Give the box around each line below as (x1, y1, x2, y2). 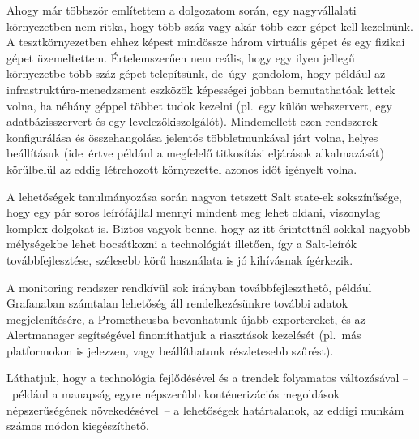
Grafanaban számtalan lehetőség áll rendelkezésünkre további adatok (6, 295, 348, 312)
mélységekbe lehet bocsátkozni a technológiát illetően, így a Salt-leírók (6, 235, 357, 252)
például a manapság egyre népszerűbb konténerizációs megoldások (11, 385, 340, 402)
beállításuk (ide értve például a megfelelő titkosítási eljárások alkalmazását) (6, 144, 384, 161)
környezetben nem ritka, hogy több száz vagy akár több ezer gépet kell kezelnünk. (6, 17, 413, 34)
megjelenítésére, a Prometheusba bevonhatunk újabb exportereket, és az (6, 310, 366, 327)
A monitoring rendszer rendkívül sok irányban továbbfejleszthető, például (6, 278, 372, 295)
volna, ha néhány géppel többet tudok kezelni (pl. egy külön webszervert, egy (6, 97, 392, 114)
